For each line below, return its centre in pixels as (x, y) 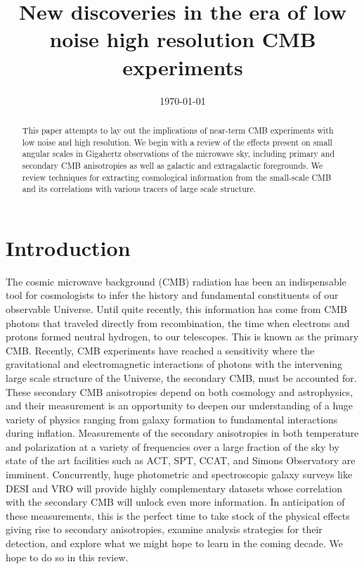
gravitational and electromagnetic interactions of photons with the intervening (174, 364)
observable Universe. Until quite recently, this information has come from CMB (177, 308)
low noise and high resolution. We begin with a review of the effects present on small (177, 142)
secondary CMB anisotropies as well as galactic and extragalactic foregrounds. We (173, 165)
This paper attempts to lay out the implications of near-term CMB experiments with (178, 130)
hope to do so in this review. (67, 557)
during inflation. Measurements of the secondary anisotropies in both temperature (182, 433)
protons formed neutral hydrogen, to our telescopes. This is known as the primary (182, 337)
